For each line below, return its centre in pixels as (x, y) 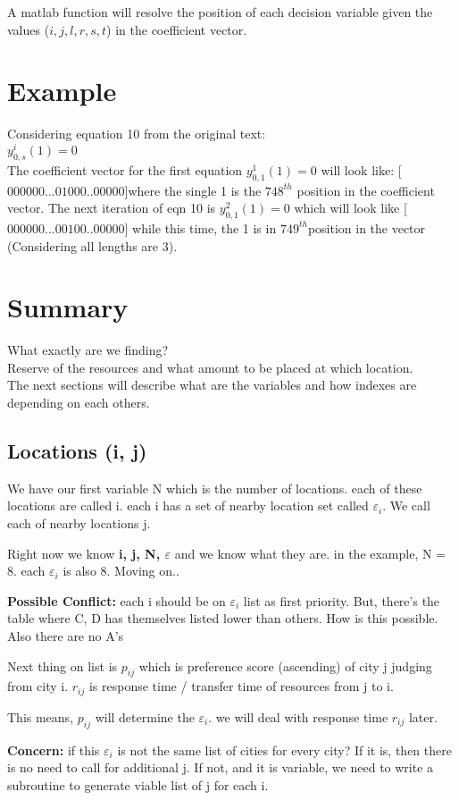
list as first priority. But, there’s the (342, 600)
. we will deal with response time (298, 716)
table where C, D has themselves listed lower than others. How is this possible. (223, 618)
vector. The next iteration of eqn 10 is (112, 208)
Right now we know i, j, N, (84, 553)
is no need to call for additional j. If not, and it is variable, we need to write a (221, 767)
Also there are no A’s (66, 636)
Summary (68, 307)
